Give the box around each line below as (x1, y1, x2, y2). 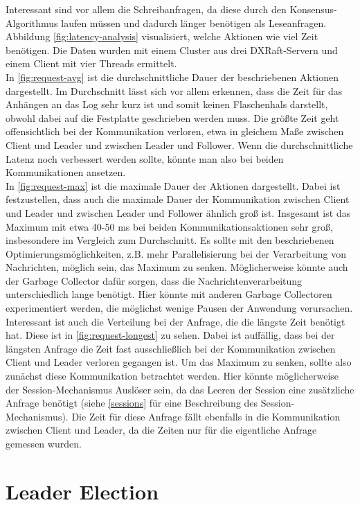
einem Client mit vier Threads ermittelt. (6, 56, 177, 71)
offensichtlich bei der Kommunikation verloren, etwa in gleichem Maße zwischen (6, 124, 344, 139)
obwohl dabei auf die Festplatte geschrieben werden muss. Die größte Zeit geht (6, 110, 339, 125)
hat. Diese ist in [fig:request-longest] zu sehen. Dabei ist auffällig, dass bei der (6, 328, 335, 342)
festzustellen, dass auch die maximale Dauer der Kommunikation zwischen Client (6, 192, 350, 206)
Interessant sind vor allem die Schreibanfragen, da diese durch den (6, 2, 287, 16)
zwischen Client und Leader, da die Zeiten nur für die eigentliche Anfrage (6, 423, 317, 437)
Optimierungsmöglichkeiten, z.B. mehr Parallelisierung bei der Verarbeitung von (6, 246, 347, 260)
